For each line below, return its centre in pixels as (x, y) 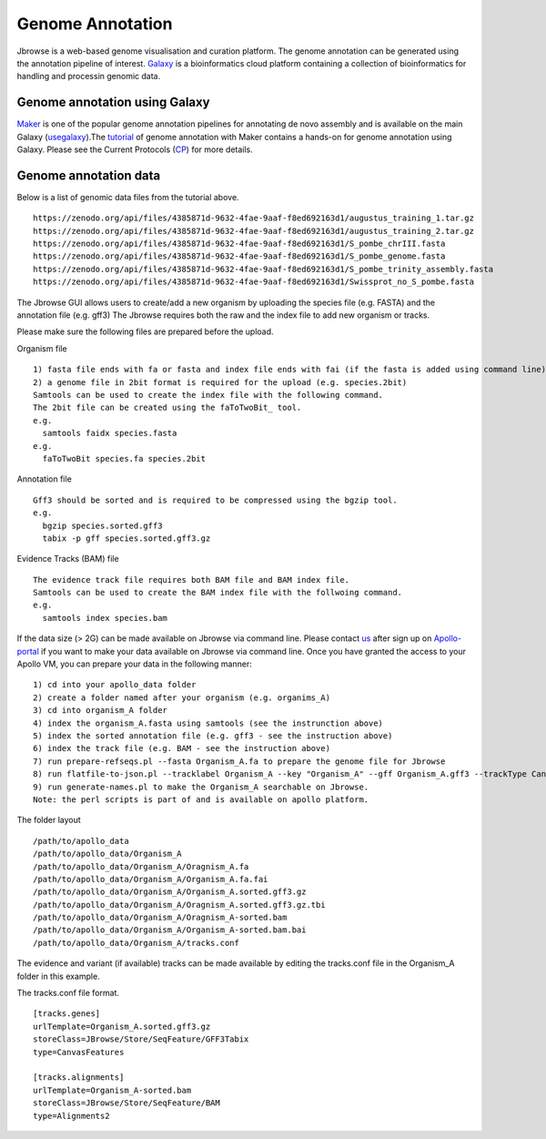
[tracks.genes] (67, 1014)
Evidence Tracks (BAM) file (68, 559)
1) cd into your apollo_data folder (115, 685)
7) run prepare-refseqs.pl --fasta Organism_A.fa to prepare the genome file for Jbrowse (239, 761)
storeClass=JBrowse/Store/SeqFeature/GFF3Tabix (141, 1039)
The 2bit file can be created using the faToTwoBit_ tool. (167, 408)
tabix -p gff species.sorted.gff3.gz (126, 538)
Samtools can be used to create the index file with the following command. (208, 395)
